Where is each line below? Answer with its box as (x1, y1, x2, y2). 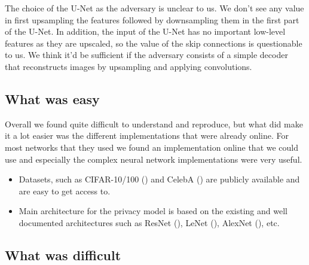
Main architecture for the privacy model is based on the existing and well (19, 205, 287, 217)
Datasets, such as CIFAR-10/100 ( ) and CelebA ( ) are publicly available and (19, 173, 300, 185)
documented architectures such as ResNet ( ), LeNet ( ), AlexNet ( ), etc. (19, 216, 280, 229)
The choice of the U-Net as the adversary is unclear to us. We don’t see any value (5, 2, 304, 14)
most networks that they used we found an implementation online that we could (5, 141, 299, 153)
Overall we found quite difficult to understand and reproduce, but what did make (5, 117, 303, 130)
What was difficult (5, 245, 121, 264)
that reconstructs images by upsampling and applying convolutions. (5, 60, 252, 72)
